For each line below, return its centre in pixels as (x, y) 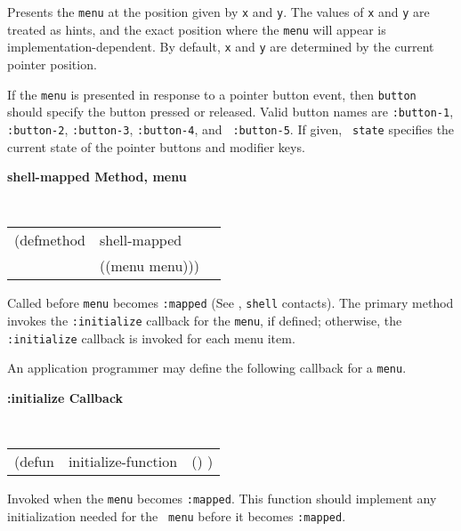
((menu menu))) (150, 266)
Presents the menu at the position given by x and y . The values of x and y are (218, 12)
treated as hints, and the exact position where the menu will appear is (197, 29)
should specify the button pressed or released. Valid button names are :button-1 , (230, 112)
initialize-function (123, 462)
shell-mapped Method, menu (97, 177)
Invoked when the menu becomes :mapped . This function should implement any (222, 499)
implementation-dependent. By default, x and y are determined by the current (221, 47)
